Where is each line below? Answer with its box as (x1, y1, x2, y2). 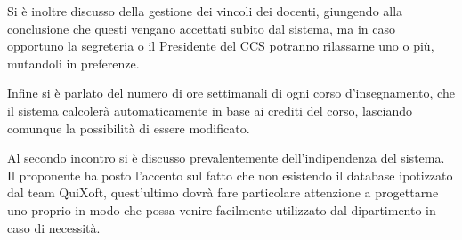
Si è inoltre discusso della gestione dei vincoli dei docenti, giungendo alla (7, 2, 403, 20)
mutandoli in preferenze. (7, 53, 140, 72)
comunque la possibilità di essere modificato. (7, 118, 250, 137)
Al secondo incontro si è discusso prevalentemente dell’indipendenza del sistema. (7, 148, 445, 167)
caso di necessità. (7, 218, 101, 236)
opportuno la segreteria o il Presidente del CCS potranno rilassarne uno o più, (7, 36, 434, 55)
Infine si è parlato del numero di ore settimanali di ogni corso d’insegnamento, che (7, 84, 455, 102)
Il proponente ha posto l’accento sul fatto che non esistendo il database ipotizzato (7, 165, 453, 184)
